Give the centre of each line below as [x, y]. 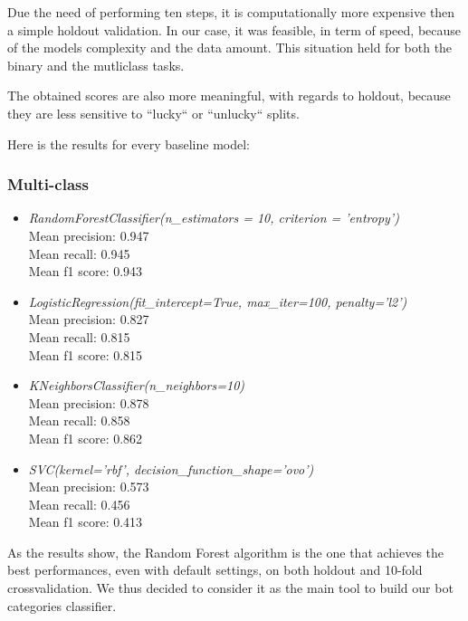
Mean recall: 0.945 [79, 253]
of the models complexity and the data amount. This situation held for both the [230, 48]
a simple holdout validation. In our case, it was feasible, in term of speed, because [234, 29]
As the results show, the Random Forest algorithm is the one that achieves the [226, 552]
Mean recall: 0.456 [79, 504]
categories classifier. [62, 605]
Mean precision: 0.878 [89, 402]
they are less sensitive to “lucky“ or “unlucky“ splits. [153, 113]
